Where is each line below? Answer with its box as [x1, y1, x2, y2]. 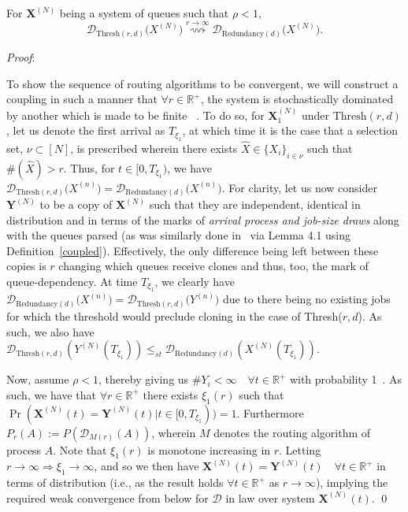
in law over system [225, 489, 315, 506]
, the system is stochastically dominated [200, 91, 394, 107]
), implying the [315, 474, 388, 491]
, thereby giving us [98, 371, 189, 388]
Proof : [6, 48, 35, 65]
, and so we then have [94, 458, 199, 474]
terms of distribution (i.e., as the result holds [6, 474, 224, 491]
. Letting [279, 441, 321, 458]
